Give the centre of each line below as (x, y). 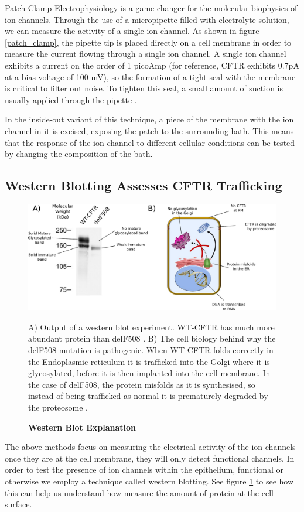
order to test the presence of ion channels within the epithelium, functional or (144, 470)
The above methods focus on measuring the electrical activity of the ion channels (150, 447)
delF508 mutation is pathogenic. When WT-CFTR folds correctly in (151, 350)
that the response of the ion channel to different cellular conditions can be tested (150, 142)
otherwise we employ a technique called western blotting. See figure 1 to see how (149, 481)
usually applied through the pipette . (71, 99)
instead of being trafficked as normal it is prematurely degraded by (148, 396)
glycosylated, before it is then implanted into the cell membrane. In (149, 373)
